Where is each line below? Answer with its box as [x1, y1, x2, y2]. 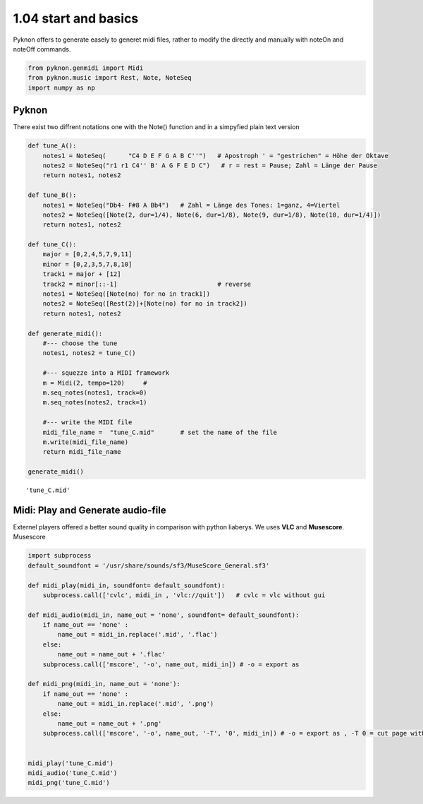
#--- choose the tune [42, 340, 118, 347]
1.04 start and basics [13, 11, 139, 26]
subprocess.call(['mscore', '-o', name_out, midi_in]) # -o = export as [42, 660, 300, 668]
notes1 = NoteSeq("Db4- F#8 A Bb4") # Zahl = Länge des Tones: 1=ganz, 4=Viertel [42, 201, 341, 209]
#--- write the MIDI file [42, 419, 133, 426]
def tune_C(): [27, 241, 77, 248]
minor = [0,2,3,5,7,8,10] [42, 260, 133, 268]
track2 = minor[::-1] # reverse [42, 280, 252, 288]
